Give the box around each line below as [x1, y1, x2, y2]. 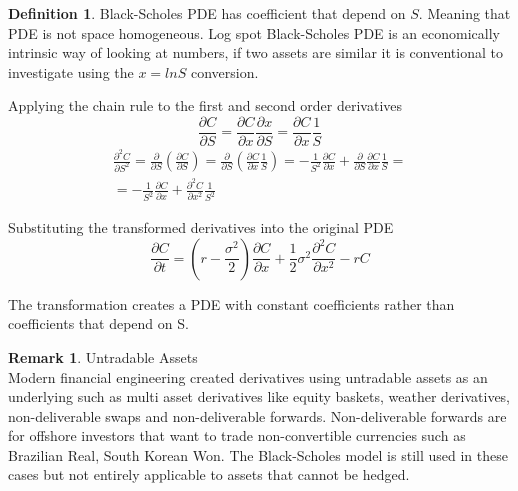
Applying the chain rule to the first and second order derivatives [8, 95, 403, 116]
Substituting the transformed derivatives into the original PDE [8, 217, 394, 238]
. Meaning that [418, 3, 511, 23]
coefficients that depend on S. [8, 313, 189, 334]
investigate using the [8, 61, 134, 82]
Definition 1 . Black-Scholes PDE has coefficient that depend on [8, 3, 406, 23]
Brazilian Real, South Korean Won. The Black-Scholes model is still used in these [8, 444, 508, 465]
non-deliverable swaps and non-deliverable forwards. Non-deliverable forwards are [8, 405, 507, 426]
